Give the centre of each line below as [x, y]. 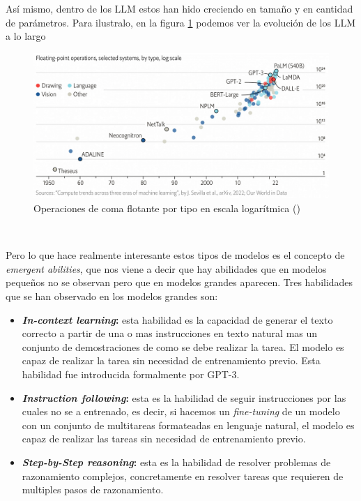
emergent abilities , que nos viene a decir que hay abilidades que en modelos [166, 268]
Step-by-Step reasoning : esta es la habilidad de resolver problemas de [176, 462]
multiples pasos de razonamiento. [93, 489]
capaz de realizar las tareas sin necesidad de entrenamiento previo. [164, 439]
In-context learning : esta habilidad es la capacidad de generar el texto [177, 319]
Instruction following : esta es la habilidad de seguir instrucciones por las [184, 397]
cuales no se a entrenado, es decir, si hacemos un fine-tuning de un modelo [181, 411]
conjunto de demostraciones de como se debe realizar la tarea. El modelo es [183, 346]
